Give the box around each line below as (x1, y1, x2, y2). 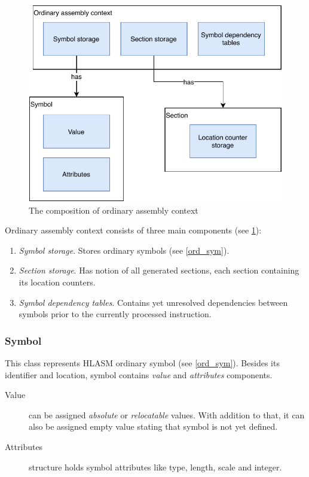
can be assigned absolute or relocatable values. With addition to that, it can (29, 408, 305, 421)
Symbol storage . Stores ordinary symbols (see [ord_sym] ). (19, 244, 230, 256)
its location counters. (19, 276, 96, 288)
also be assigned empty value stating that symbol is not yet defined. (29, 420, 278, 433)
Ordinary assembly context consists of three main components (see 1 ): (5, 224, 262, 236)
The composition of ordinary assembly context (29, 203, 198, 216)
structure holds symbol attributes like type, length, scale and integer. (29, 460, 282, 473)
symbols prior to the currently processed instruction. (19, 308, 212, 320)
